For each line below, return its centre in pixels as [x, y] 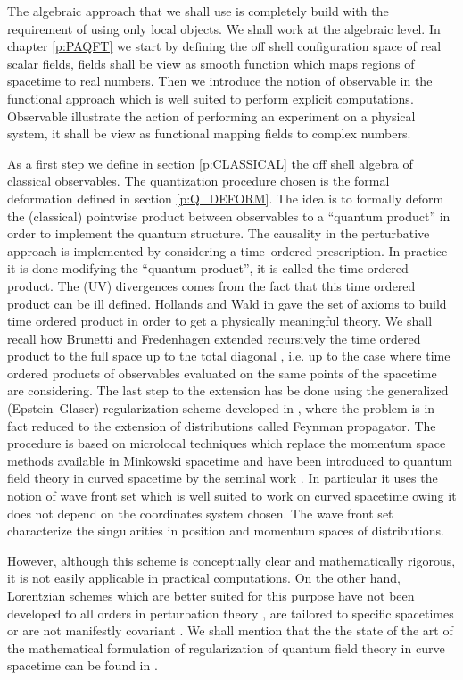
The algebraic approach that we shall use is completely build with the [198, 11]
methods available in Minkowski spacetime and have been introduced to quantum [230, 460]
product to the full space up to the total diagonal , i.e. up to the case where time [229, 356]
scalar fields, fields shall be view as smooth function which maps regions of [211, 63]
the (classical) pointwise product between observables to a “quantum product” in [229, 216]
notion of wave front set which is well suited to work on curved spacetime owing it [232, 496]
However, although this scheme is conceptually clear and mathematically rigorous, [231, 560]
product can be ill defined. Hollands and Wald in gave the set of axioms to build [227, 303]
